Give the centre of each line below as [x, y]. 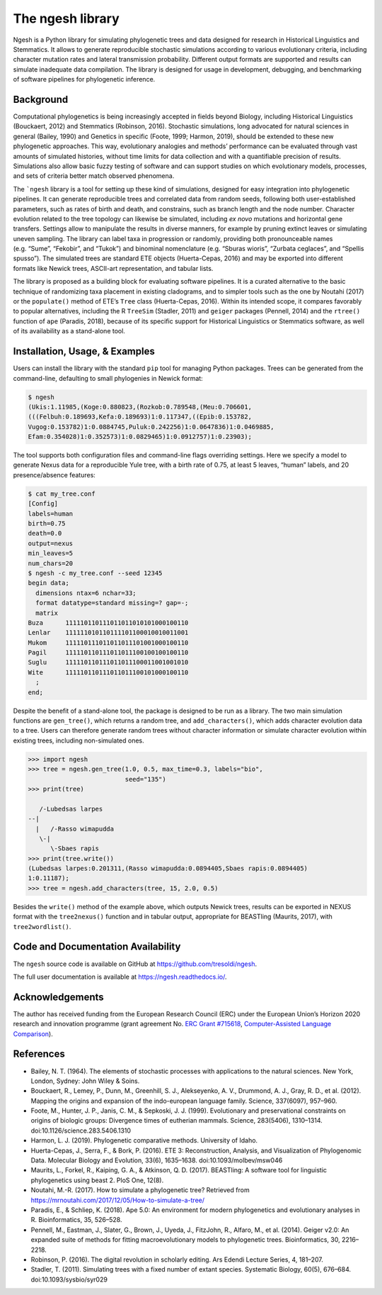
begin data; [49, 583]
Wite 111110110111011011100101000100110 [108, 672]
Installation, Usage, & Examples [84, 351]
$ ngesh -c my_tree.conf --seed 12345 [95, 573]
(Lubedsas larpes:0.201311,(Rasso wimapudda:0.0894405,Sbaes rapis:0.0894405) [168, 868]
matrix [47, 613]
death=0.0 [45, 533]
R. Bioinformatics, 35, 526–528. [76, 1220]
